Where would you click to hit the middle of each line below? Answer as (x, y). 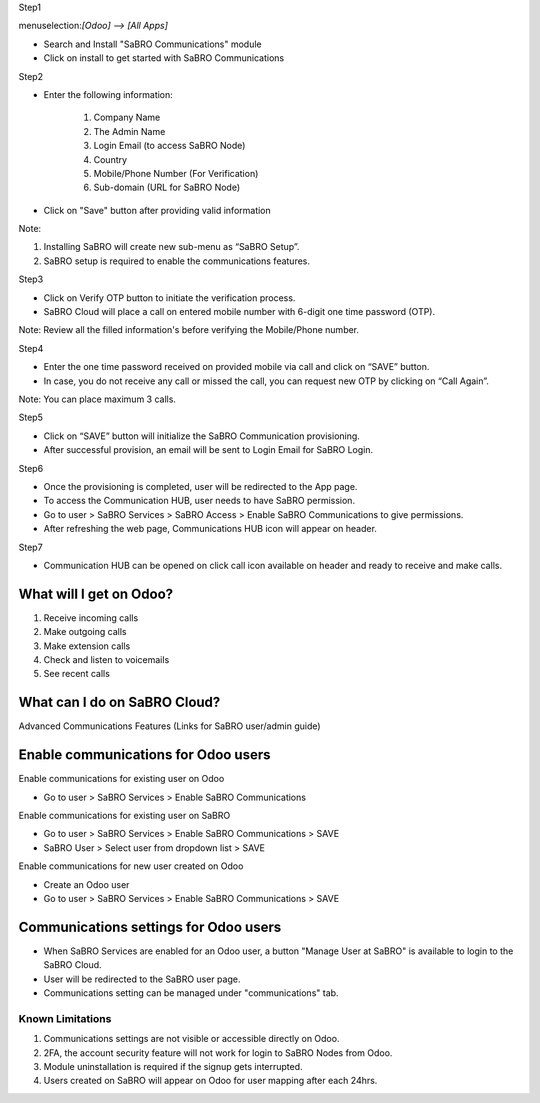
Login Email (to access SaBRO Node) (169, 146)
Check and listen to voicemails (106, 659)
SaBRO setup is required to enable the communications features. (176, 261)
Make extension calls (87, 646)
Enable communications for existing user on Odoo (121, 779)
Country (110, 159)
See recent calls (76, 674)
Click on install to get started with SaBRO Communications (164, 58)
